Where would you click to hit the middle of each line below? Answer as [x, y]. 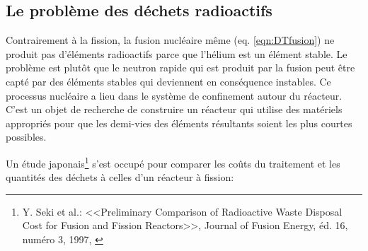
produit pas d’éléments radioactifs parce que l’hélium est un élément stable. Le [177, 53]
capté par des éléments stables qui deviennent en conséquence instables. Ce [168, 81]
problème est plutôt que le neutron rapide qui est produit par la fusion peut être [180, 68]
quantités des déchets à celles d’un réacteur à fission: [120, 177]
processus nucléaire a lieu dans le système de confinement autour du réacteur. [174, 95]
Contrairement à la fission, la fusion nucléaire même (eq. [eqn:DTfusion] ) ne [170, 40]
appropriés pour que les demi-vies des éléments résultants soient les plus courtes [179, 123]
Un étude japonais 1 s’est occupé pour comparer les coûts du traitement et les [173, 162]
